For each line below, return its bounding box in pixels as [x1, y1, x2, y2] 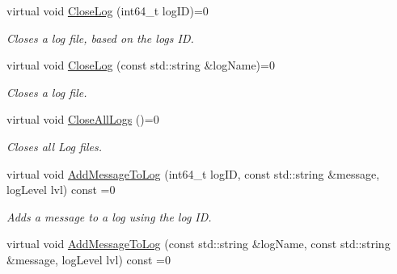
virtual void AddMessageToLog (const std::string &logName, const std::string [6, 235, 391, 252]
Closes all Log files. [6, 137, 102, 154]
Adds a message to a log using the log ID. [6, 208, 212, 225]
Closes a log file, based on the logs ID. [6, 29, 194, 46]
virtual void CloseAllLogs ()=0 [6, 111, 159, 128]
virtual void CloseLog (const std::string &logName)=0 [6, 57, 275, 74]
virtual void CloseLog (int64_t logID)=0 [6, 2, 209, 19]
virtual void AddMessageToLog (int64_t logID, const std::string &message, [6, 165, 380, 182]
